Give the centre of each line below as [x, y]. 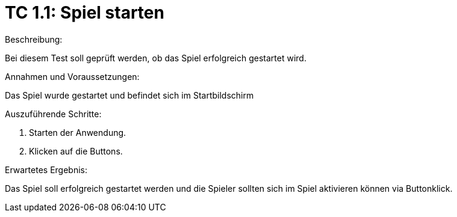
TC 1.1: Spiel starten [85, 13]
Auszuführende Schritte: [53, 114]
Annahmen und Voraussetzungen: [72, 76]
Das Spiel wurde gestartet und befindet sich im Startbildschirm [129, 95]
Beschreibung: [34, 39]
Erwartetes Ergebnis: [46, 170]
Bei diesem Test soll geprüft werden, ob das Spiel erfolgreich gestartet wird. [156, 58]
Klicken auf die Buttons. [76, 151]
